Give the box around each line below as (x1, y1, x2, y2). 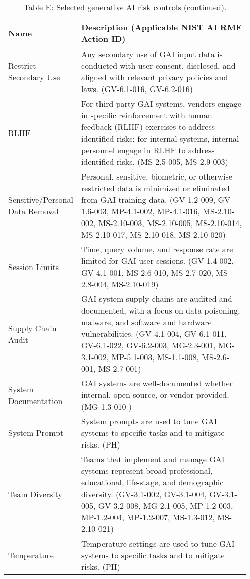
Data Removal (8, 205, 59, 217)
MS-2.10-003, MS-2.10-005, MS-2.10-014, (98, 217, 242, 229)
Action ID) (81, 33, 126, 44)
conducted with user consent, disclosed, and (81, 60, 236, 71)
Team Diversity (8, 488, 63, 500)
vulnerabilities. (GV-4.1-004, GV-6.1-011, (81, 328, 227, 339)
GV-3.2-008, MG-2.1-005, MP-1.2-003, (98, 500, 233, 511)
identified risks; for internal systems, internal (81, 132, 239, 144)
